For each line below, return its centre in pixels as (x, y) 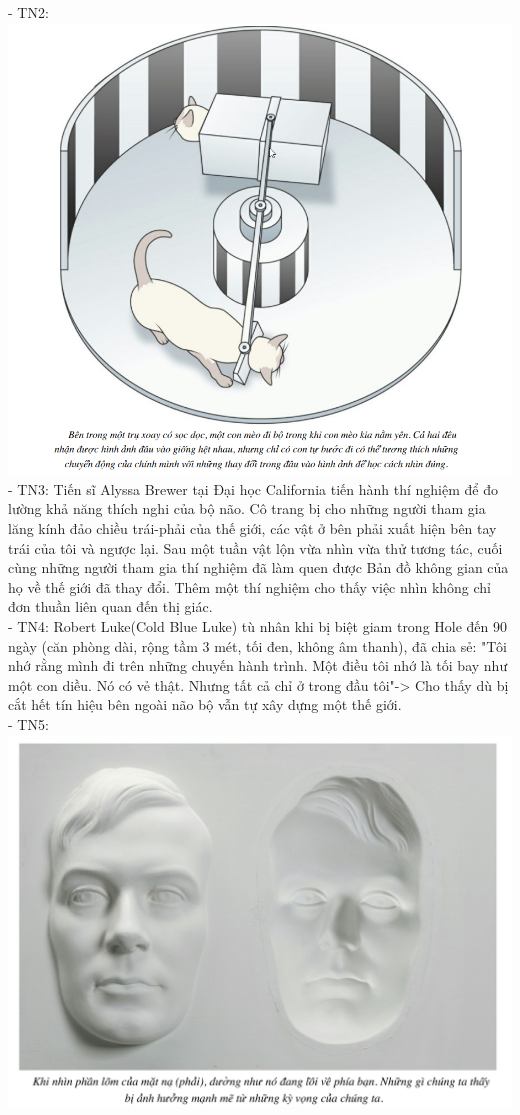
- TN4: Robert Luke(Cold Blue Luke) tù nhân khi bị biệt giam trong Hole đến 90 (258, 626)
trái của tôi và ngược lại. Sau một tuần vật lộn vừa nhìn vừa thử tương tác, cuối (255, 547)
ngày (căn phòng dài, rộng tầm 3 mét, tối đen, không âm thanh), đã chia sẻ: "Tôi (257, 645)
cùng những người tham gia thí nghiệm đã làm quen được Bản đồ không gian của (258, 567)
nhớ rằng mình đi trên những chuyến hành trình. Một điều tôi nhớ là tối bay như (258, 665)
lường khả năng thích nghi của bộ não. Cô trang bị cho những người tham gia (247, 508)
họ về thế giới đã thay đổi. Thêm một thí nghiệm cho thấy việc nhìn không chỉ (249, 586)
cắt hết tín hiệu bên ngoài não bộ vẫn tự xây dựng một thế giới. (205, 704)
